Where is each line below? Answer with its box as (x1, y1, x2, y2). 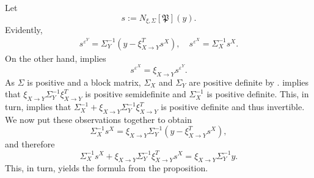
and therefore (5, 138, 55, 150)
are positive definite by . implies (189, 75, 309, 88)
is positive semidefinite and (85, 87, 186, 100)
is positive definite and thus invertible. (161, 100, 305, 113)
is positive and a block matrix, (27, 75, 141, 88)
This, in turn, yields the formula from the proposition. (5, 161, 208, 174)
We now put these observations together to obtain (5, 113, 192, 125)
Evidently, (5, 23, 43, 36)
